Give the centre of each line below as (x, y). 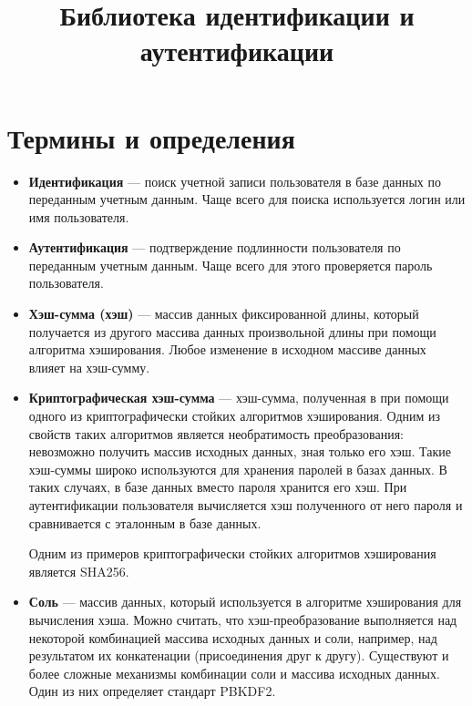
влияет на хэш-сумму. (89, 367)
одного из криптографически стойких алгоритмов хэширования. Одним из (235, 416)
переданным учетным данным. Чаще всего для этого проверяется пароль (231, 265)
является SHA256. (79, 571)
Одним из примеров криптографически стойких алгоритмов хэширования (232, 553)
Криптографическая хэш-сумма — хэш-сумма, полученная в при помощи (239, 398)
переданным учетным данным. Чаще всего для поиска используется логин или (247, 199)
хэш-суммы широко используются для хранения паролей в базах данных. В (238, 469)
